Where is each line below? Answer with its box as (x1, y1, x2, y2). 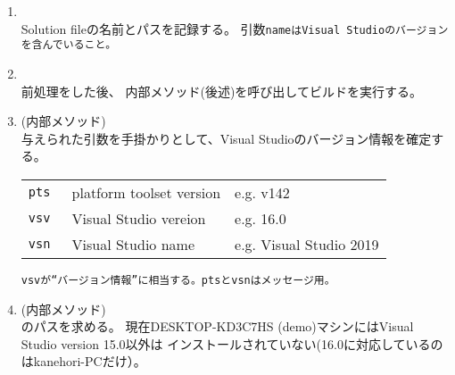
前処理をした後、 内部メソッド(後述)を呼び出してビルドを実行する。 (21, 81, 422, 100)
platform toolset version (71, 181, 221, 203)
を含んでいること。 (21, 38, 117, 52)
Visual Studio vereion (71, 207, 206, 229)
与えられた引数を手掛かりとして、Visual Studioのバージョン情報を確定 (21, 129, 432, 147)
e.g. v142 (235, 181, 290, 203)
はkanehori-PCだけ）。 (21, 352, 146, 371)
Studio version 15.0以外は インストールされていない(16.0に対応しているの (21, 334, 443, 353)
